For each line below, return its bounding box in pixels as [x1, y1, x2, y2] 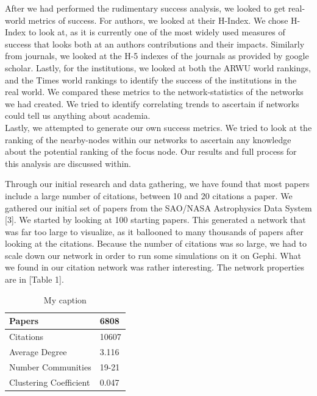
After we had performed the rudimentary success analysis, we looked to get [5, 2, 286, 14]
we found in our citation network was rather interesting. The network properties [5, 261, 304, 274]
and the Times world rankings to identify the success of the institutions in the [5, 73, 297, 86]
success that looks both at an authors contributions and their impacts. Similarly [5, 37, 305, 50]
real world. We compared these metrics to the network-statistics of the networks [5, 85, 304, 98]
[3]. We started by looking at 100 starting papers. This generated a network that [5, 213, 306, 226]
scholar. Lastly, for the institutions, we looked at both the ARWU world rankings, [5, 61, 311, 74]
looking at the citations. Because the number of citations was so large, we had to [5, 237, 307, 250]
